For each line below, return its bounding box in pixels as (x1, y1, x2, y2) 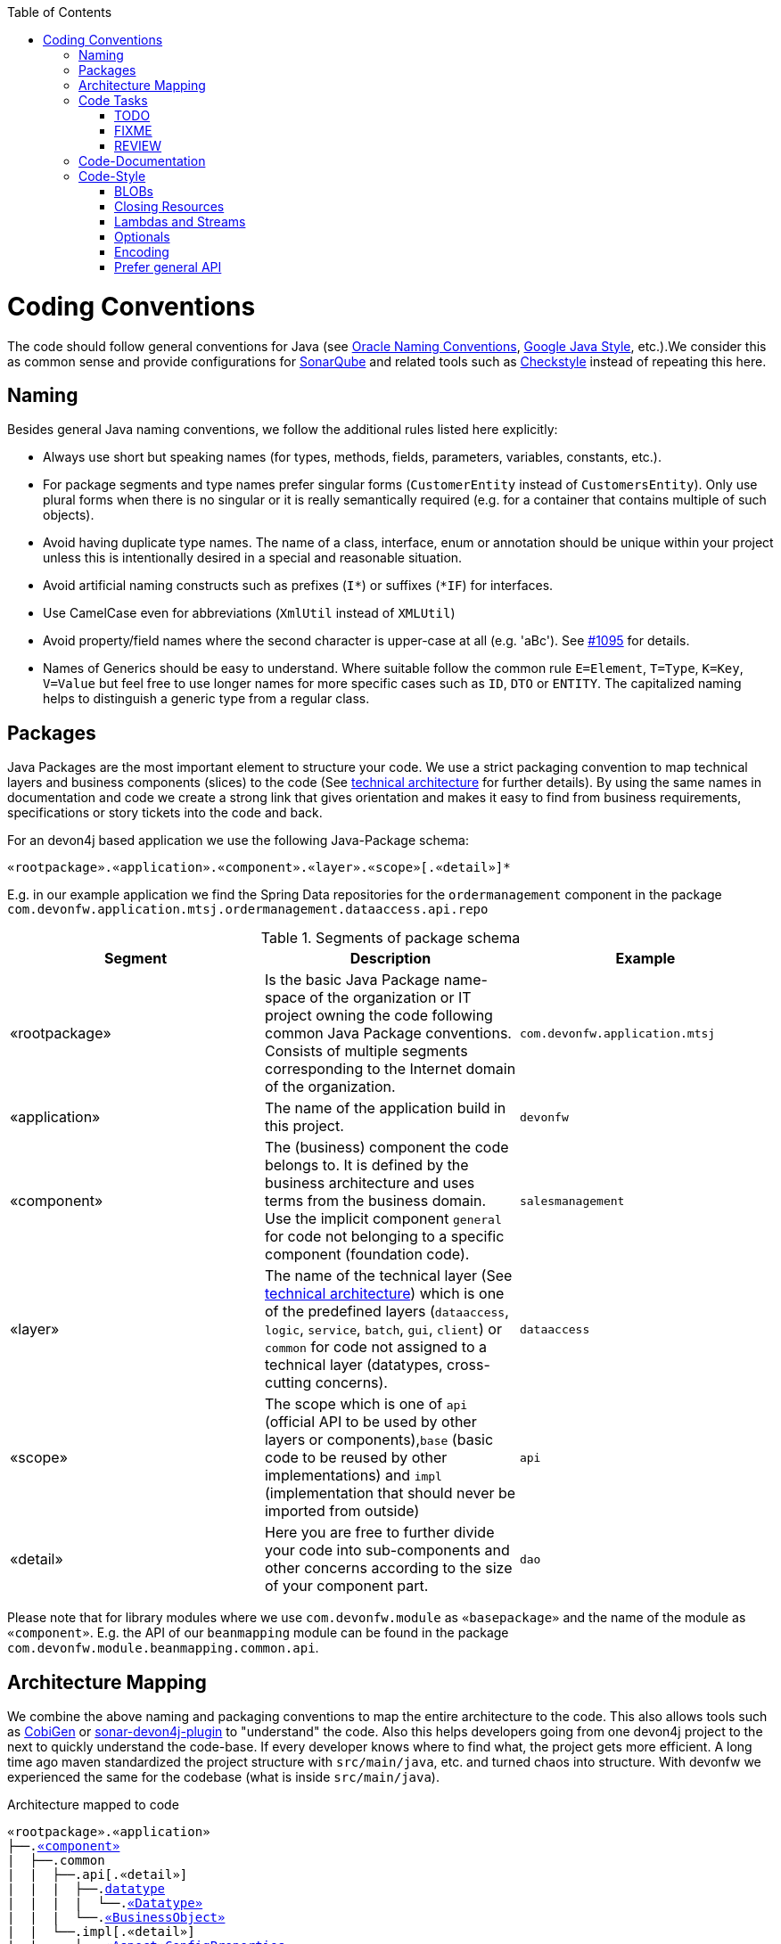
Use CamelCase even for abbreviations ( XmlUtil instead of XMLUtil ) (43, 605, 456, 621)
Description (349, 949, 432, 968)
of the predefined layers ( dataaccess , (264, 1302, 509, 1321)
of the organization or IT (309, 988, 472, 1007)
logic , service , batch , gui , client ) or (264, 1320, 502, 1339)
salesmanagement (519, 1193, 625, 1208)
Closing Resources (114, 199, 225, 214)
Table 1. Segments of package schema (260, 929, 521, 947)
